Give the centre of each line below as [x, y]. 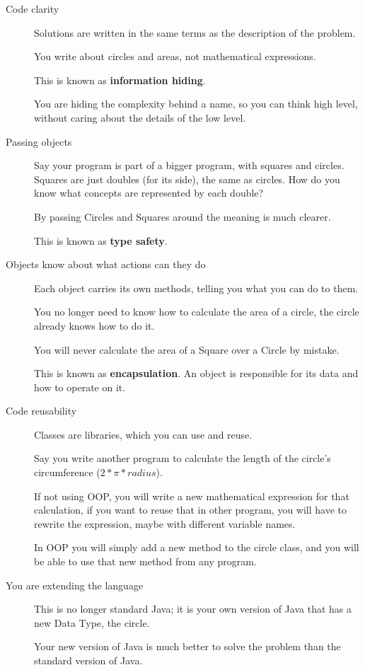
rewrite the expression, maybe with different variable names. [165, 523]
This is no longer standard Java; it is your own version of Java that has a [193, 609]
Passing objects [39, 141]
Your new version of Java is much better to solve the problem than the [187, 646]
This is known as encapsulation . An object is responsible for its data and [196, 373]
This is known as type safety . [101, 240]
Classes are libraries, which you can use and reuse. [143, 434]
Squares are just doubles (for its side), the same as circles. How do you [187, 179]
